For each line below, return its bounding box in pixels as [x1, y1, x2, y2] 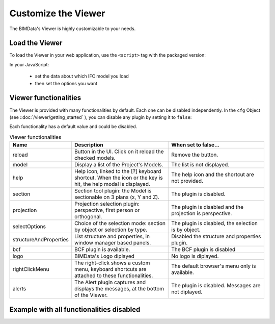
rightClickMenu [12, 266, 49, 273]
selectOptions [12, 223, 46, 230]
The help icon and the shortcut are [171, 171, 254, 178]
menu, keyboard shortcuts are [74, 266, 147, 273]
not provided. [171, 178, 204, 185]
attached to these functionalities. [74, 272, 153, 279]
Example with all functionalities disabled [9, 305, 141, 314]
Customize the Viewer [9, 8, 105, 19]
